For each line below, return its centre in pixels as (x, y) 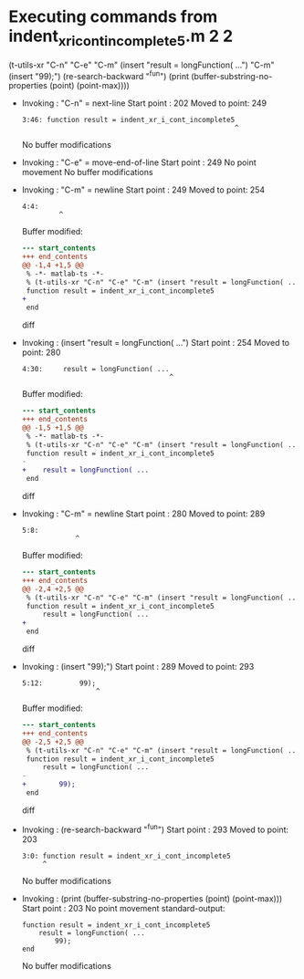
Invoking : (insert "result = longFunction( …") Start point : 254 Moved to (155, 343)
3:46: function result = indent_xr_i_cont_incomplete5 (128, 120)
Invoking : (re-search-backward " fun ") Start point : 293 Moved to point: (155, 828)
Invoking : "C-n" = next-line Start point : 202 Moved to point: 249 (144, 103)
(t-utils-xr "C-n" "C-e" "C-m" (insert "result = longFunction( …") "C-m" (142, 65)
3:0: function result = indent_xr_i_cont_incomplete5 (126, 856)
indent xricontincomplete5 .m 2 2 (121, 37)
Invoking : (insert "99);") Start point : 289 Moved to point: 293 (138, 667)
